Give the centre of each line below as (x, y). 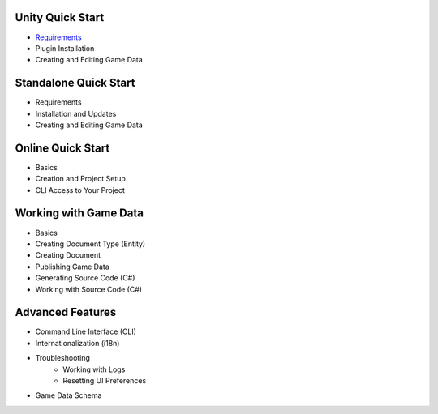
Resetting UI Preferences (105, 380)
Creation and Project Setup (80, 179)
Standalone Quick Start (75, 83)
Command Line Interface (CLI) (86, 331)
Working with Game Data (79, 213)
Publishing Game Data (72, 267)
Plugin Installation (65, 48)
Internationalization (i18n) (77, 343)
